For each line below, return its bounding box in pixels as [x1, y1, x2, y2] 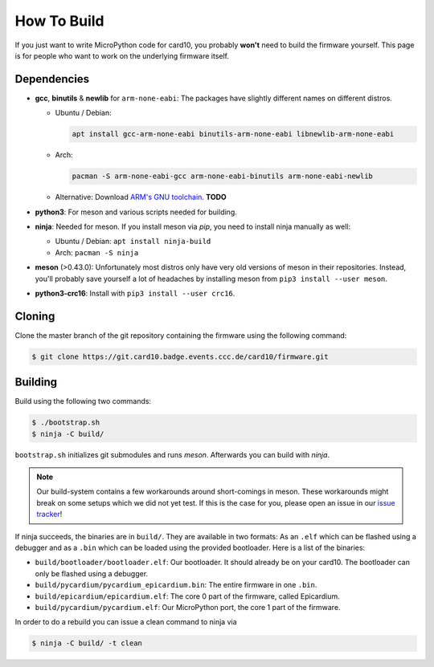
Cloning [14, 309, 55, 323]
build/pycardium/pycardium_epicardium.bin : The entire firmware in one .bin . [35, 580, 317, 590]
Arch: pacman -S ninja [55, 247, 139, 257]
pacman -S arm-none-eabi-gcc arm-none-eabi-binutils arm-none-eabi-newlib [72, 172, 374, 181]
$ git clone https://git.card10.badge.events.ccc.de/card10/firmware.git [31, 352, 329, 361]
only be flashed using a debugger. [35, 568, 149, 578]
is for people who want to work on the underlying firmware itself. [14, 51, 229, 60]
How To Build [14, 12, 104, 30]
